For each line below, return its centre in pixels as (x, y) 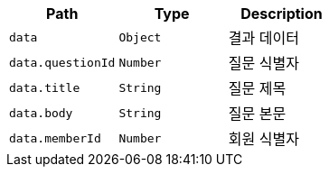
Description (282, 14)
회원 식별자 (263, 139)
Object (140, 37)
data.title (45, 87)
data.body (41, 113)
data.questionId (62, 62)
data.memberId (55, 138)
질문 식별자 (263, 63)
